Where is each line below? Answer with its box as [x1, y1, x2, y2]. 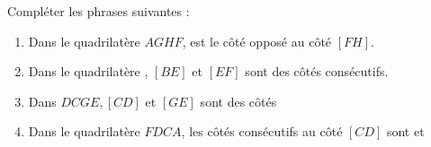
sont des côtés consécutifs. [245, 62, 389, 81]
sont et [386, 122, 425, 141]
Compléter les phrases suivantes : [7, 2, 190, 20]
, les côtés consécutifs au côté [181, 122, 343, 141]
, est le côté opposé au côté [182, 31, 332, 50]
